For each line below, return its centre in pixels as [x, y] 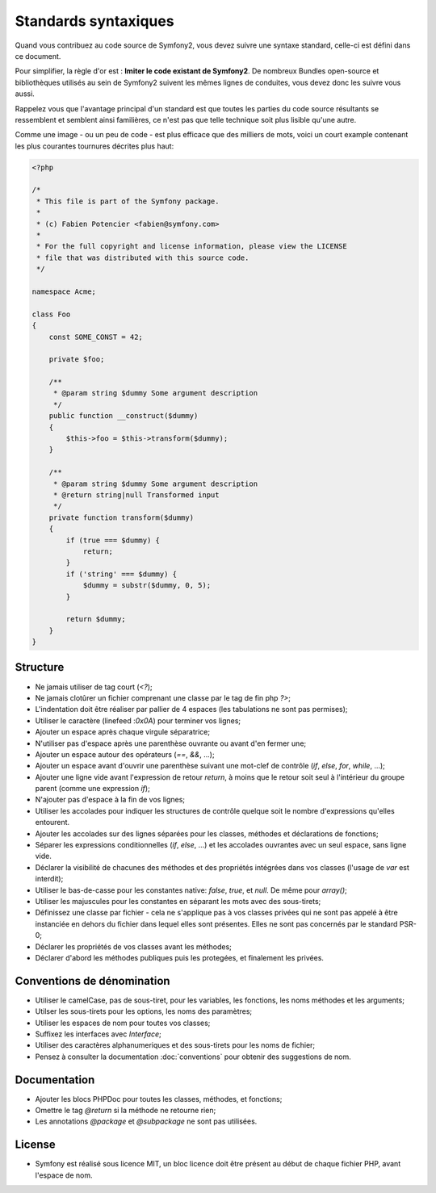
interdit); [49, 879]
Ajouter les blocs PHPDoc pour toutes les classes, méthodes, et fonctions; [159, 1099]
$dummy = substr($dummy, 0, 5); [147, 586]
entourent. [52, 823]
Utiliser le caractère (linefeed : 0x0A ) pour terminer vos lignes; [138, 720]
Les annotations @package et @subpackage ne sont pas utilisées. [146, 1121]
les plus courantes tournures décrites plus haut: [94, 146]
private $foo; [77, 360]
